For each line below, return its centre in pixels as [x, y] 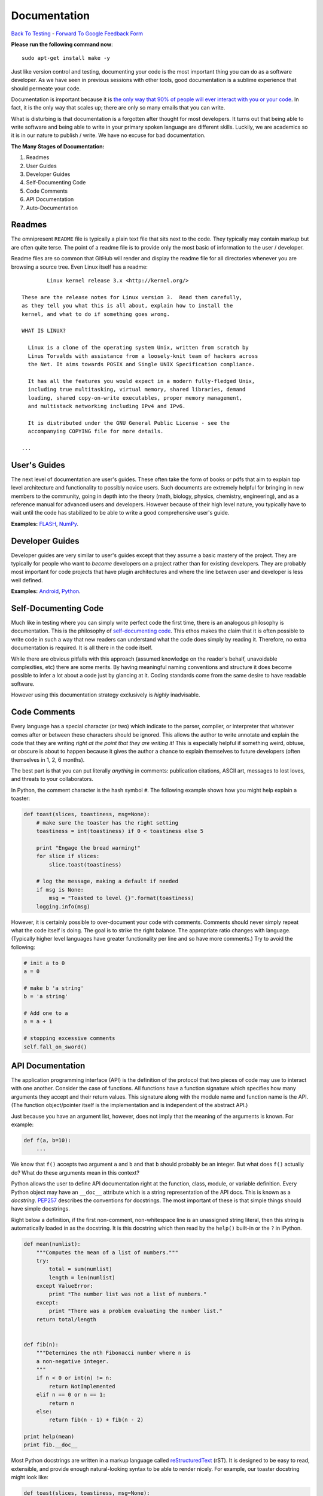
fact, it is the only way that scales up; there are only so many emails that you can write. [118, 108]
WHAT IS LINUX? [44, 331]
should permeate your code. [46, 88]
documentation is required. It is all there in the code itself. [82, 648]
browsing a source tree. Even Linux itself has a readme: [79, 267]
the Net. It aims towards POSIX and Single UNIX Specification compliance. [141, 364]
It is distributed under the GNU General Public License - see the [129, 423]
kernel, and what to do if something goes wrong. [96, 314]
